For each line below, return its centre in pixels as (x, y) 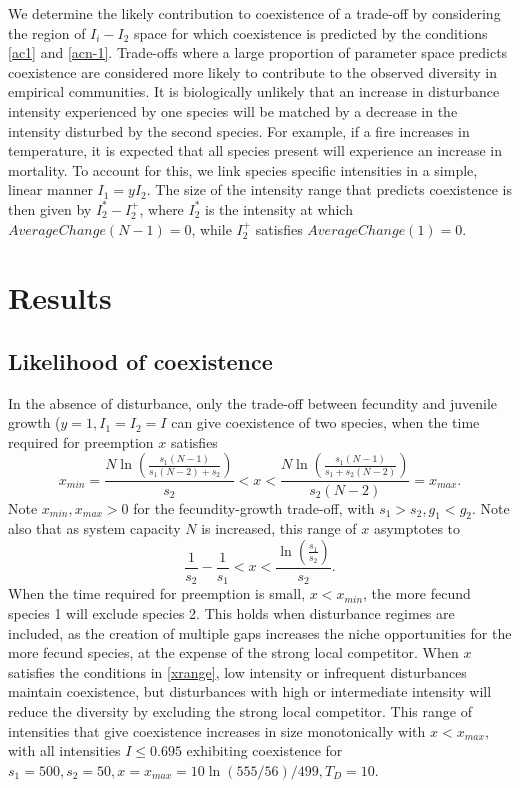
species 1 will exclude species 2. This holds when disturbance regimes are (231, 612)
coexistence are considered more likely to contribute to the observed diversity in (252, 71)
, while (211, 228)
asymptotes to (417, 528)
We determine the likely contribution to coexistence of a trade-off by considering (254, 13)
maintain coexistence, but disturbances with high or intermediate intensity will (250, 691)
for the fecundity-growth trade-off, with (254, 507)
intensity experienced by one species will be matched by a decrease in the (233, 110)
